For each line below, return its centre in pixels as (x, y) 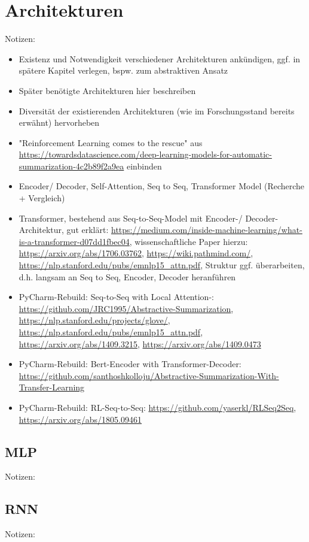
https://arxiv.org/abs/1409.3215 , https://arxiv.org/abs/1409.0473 (140, 343)
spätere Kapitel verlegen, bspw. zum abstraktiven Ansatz (123, 70)
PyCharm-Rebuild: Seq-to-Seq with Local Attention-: (116, 297)
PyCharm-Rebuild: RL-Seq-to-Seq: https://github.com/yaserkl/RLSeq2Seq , (157, 407)
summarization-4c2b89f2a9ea (71, 166)
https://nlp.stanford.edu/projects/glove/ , (94, 320)
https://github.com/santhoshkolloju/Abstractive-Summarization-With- (149, 375)
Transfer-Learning (52, 387)
